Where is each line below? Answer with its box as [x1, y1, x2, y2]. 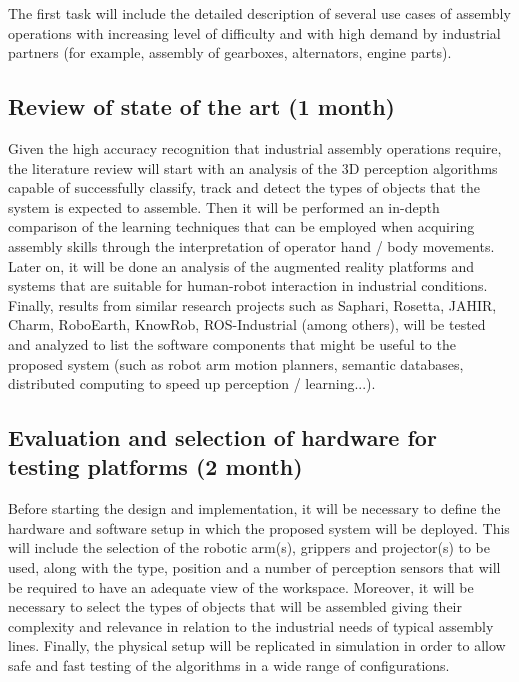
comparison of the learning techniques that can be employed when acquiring [8, 216, 475, 237]
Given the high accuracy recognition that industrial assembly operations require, [8, 137, 502, 158]
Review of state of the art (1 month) [8, 91, 396, 122]
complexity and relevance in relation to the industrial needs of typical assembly [8, 615, 494, 636]
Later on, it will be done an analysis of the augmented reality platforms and [8, 255, 475, 276]
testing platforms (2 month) [8, 451, 303, 482]
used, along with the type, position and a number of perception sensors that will [8, 557, 501, 578]
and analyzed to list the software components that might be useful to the [8, 333, 456, 354]
